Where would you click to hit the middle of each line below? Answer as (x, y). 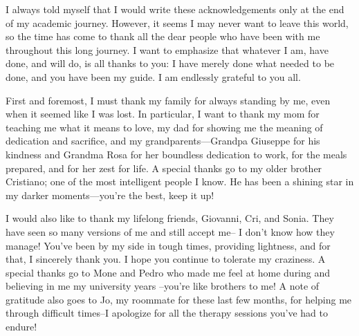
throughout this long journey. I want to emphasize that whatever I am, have (167, 49)
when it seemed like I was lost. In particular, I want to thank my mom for (163, 114)
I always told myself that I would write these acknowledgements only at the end (175, 9)
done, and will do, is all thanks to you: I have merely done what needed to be (170, 63)
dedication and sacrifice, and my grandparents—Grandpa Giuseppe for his (163, 141)
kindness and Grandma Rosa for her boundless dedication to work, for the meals (176, 154)
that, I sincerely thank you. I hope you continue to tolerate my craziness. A (166, 259)
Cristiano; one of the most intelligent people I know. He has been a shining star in (180, 181)
